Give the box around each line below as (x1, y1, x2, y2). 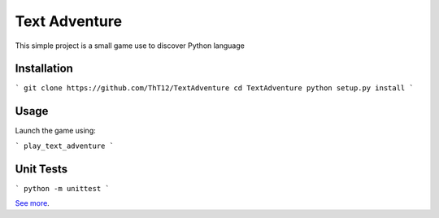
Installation (15, 62, 73, 76)
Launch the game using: (15, 126, 97, 136)
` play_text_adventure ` (15, 141, 114, 150)
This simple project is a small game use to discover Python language (15, 41, 246, 50)
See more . (15, 198, 50, 208)
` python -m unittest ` (15, 184, 110, 193)
